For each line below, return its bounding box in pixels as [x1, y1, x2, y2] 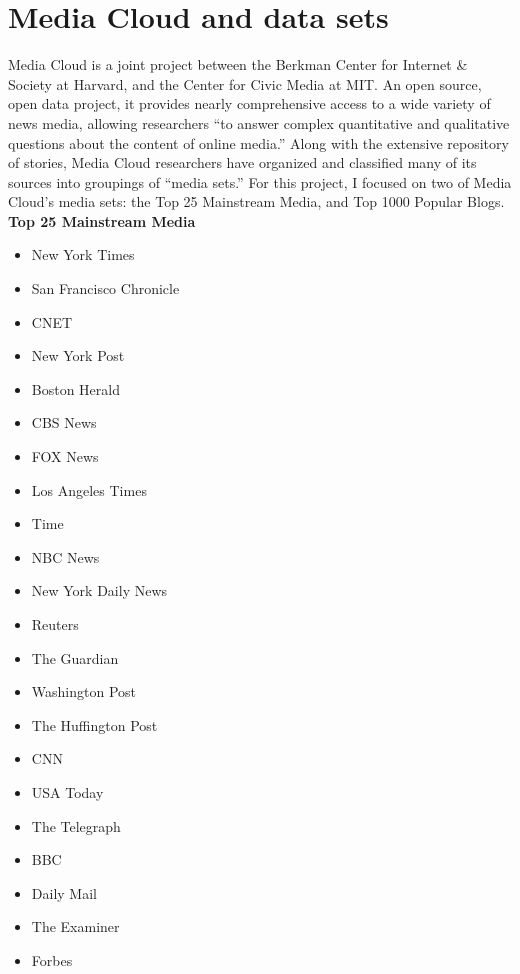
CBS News [31, 412, 97, 433]
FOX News [31, 446, 99, 467]
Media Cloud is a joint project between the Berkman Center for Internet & [8, 54, 468, 75]
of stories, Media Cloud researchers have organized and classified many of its [8, 152, 477, 173]
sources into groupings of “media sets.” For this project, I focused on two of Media [8, 171, 512, 192]
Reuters [31, 614, 79, 634]
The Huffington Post [31, 714, 158, 735]
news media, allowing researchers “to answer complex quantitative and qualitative [8, 112, 510, 133]
